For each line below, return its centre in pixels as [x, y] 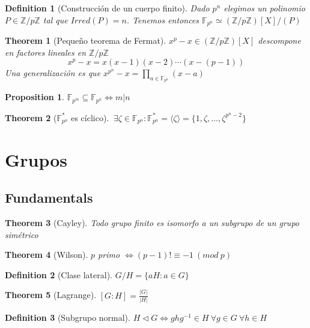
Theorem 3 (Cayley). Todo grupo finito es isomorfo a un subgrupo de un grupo [152, 222]
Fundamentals [49, 198]
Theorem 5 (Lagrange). [51, 295]
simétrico [22, 234]
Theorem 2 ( [31, 117]
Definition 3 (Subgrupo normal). [68, 317]
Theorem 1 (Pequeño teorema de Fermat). [86, 40]
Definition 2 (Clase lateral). [59, 274]
